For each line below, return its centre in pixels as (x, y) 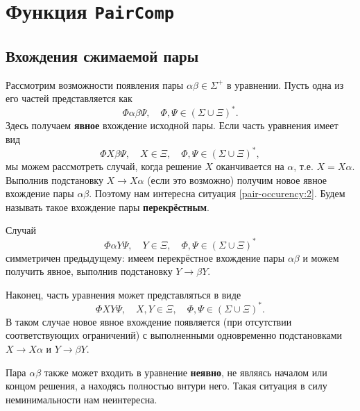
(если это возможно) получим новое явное (237, 179)
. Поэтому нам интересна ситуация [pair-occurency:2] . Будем (217, 193)
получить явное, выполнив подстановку (89, 271)
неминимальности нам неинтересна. (82, 399)
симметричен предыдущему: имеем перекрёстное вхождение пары (145, 257)
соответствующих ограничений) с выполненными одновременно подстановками (174, 335)
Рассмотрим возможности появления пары (95, 84)
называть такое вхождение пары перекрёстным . (108, 207)
